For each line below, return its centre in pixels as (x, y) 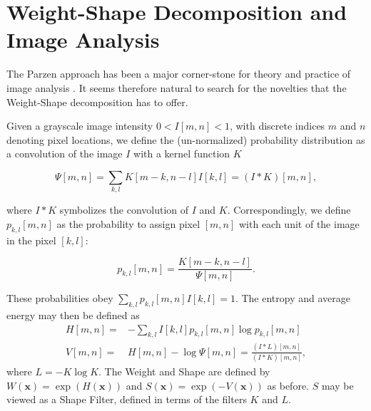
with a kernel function (182, 154)
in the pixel (31, 240)
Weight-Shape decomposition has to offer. (97, 102)
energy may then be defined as (73, 315)
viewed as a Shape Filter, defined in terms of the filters (127, 399)
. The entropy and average (293, 298)
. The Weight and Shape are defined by (184, 371)
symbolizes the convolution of (124, 210)
